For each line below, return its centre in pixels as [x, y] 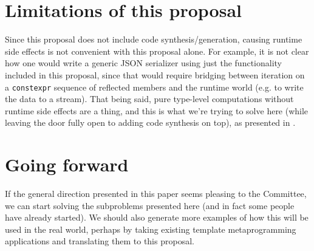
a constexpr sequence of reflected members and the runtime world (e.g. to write [154, 87]
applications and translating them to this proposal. [100, 241]
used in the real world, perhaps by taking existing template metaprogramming [151, 229]
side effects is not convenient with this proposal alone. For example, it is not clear [157, 51]
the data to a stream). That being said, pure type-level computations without [149, 99]
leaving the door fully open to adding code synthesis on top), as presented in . [150, 122]
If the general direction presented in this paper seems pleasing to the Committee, [156, 194]
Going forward [67, 164]
